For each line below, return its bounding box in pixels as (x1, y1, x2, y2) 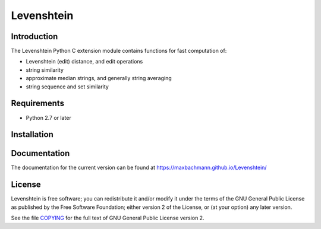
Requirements (11, 98, 65, 109)
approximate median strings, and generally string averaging (26, 75, 172, 82)
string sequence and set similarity (26, 83, 109, 90)
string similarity (26, 66, 64, 74)
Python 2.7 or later (26, 114, 71, 121)
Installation (11, 129, 53, 139)
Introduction (11, 31, 58, 42)
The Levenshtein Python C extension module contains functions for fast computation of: (11, 47, 227, 55)
